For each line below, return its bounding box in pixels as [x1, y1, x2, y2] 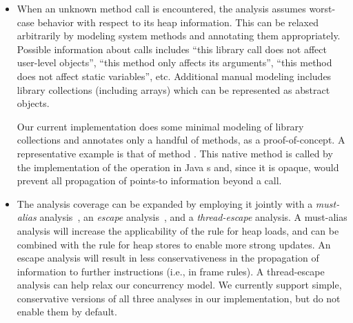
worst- [309, 1, 336, 15]
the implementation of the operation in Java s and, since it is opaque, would [17, 159, 339, 174]
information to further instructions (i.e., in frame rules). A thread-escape [17, 264, 325, 278]
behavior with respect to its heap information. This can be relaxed [37, 14, 319, 29]
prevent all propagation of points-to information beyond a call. [17, 173, 282, 188]
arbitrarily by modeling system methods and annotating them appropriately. [17, 28, 341, 43]
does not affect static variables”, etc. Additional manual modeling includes [17, 68, 332, 83]
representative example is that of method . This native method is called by [17, 146, 333, 160]
